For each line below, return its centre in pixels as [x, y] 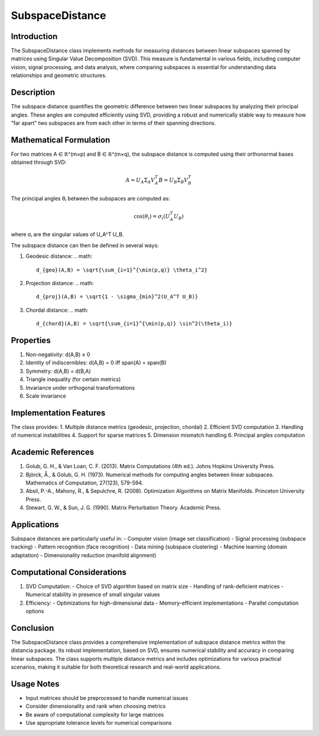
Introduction [34, 36]
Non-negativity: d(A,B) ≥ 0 [58, 354]
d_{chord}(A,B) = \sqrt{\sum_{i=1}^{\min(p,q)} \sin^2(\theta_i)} [134, 324]
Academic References [53, 452]
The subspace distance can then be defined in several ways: [85, 245]
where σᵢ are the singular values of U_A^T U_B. [67, 234]
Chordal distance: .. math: [57, 310]
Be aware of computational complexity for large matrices [95, 714]
